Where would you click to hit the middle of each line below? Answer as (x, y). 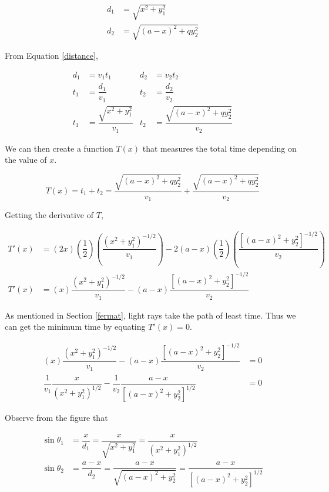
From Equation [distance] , (51, 56)
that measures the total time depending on (219, 148)
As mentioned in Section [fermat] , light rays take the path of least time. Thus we (150, 315)
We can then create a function (59, 148)
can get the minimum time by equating (75, 327)
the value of (26, 160)
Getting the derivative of (49, 215)
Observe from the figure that (56, 418)
